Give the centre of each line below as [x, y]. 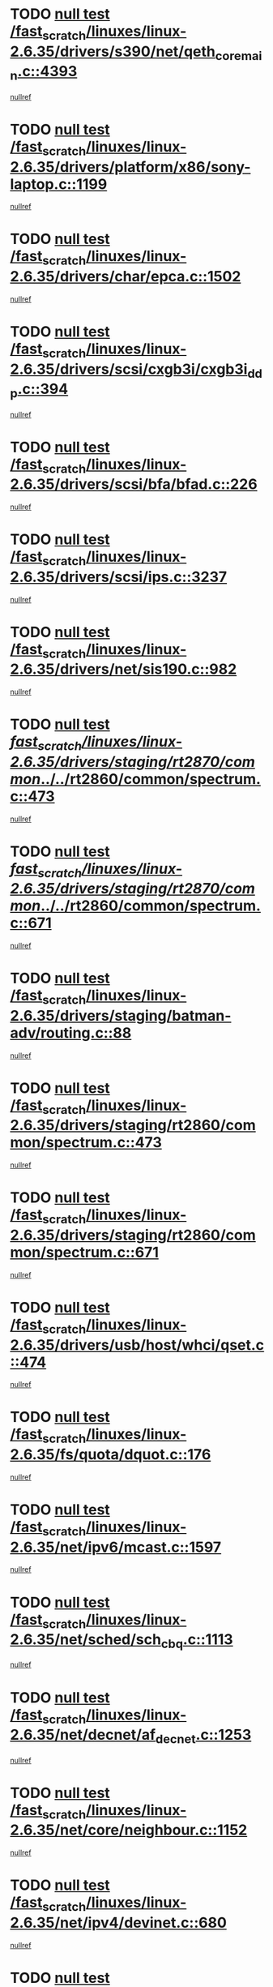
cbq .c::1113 [197, 1641]
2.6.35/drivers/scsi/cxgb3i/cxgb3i [129, 369]
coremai [239, 56]
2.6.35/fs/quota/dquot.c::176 [111, 1455]
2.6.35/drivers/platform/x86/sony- [130, 167]
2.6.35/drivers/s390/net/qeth [113, 51]
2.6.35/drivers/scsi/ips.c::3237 [119, 577]
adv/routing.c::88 [71, 1032]
